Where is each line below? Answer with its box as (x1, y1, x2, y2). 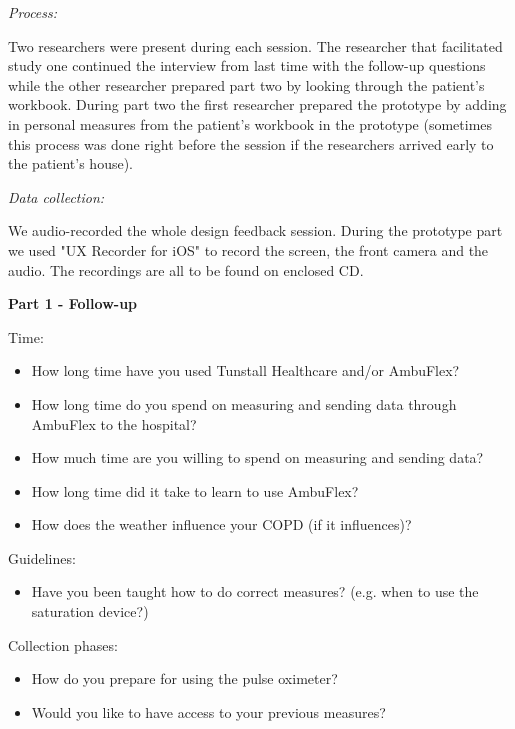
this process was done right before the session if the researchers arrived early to (8, 133, 494, 154)
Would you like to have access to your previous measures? (31, 701, 386, 722)
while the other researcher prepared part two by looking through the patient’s (8, 74, 485, 95)
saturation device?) (31, 601, 149, 622)
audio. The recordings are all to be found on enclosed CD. (8, 259, 364, 280)
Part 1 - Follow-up (8, 293, 138, 314)
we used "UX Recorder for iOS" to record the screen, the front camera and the (8, 239, 489, 260)
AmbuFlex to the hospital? (31, 413, 197, 434)
